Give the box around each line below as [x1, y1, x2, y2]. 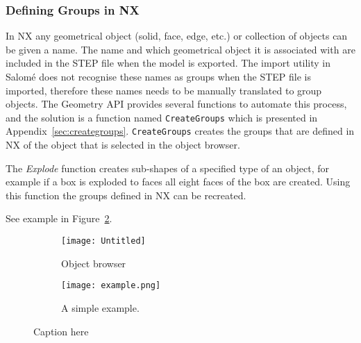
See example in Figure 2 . [6, 211, 112, 226]
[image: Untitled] [61, 236, 146, 246]
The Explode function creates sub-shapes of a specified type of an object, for [6, 160, 330, 175]
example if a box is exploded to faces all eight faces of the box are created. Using [6, 174, 351, 189]
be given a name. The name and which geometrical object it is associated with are [6, 42, 355, 56]
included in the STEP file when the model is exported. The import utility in [6, 56, 331, 70]
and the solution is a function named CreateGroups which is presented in [6, 110, 318, 124]
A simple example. [61, 300, 140, 315]
